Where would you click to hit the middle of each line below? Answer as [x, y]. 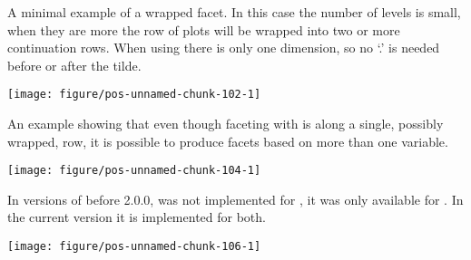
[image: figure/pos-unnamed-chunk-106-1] [134, 247]
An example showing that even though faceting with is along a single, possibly [226, 124]
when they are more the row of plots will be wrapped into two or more [204, 29]
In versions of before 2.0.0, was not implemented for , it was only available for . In [235, 199]
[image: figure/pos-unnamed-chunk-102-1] [134, 95]
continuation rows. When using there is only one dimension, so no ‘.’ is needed [224, 48]
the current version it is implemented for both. [137, 217]
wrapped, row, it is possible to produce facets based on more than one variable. [228, 141]
